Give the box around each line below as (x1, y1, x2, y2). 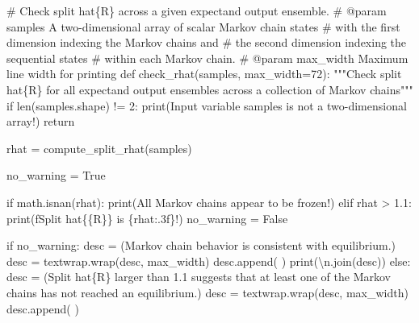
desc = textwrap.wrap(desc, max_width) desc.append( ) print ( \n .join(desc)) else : (6, 252, 411, 269)
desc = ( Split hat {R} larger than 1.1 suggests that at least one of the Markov (6, 268, 391, 285)
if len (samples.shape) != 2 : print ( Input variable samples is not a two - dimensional (6, 97, 407, 114)
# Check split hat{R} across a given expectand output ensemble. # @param (6, 2, 387, 19)
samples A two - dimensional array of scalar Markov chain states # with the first (6, 18, 400, 35)
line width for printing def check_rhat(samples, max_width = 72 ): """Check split (6, 65, 402, 82)
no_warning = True (6, 167, 106, 184)
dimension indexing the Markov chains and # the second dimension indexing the (6, 34, 407, 51)
